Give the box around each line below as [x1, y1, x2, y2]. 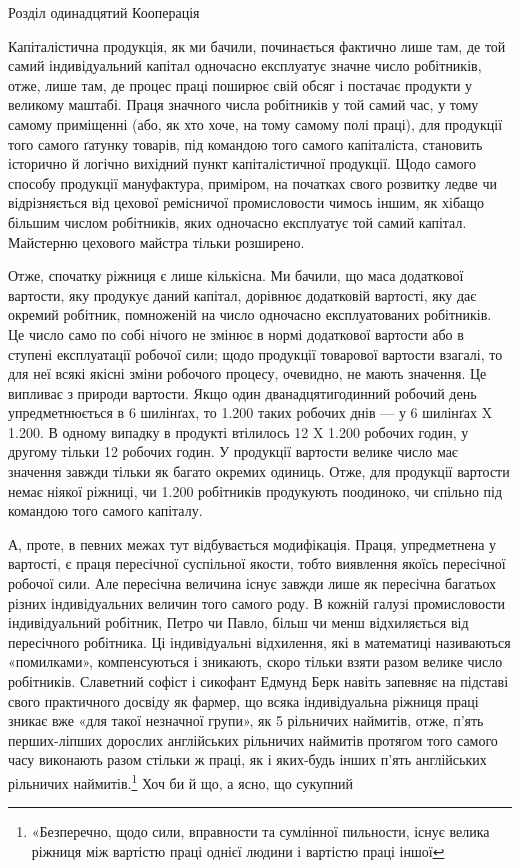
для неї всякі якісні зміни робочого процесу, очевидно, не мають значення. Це [8, 363, 487, 384]
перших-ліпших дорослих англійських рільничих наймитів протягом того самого [8, 729, 498, 750]
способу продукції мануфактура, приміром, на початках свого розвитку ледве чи [8, 172, 497, 193]
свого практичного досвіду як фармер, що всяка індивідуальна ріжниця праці [8, 690, 479, 711]
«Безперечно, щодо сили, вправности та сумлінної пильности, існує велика [31, 821, 490, 842]
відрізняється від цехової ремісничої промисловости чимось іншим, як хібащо [8, 192, 485, 213]
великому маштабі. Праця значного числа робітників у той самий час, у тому [8, 94, 479, 115]
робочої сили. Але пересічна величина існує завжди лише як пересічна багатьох [8, 573, 497, 594]
